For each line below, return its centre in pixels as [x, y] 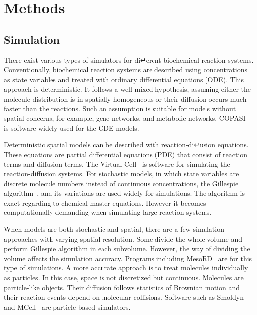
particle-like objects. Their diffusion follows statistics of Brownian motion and [122, 287]
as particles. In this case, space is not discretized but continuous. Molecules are [124, 278]
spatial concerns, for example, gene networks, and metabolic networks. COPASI [125, 118]
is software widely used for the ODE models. [72, 128]
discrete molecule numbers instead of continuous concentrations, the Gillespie [121, 183]
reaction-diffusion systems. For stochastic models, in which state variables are [122, 174]
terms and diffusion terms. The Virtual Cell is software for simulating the [117, 164]
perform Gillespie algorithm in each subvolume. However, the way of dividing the [127, 248]
